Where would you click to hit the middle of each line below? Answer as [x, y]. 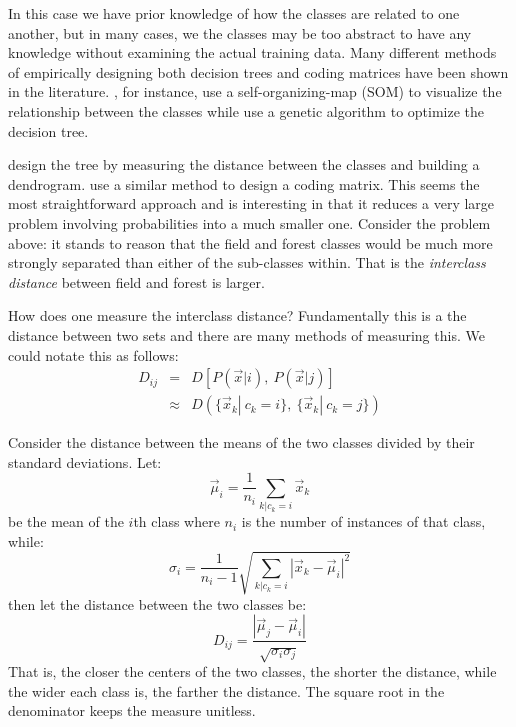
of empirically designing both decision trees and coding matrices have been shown [258, 71]
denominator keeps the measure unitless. [132, 710]
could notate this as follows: [93, 354]
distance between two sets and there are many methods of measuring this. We [246, 334]
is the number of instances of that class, [363, 521]
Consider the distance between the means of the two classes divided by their [241, 442]
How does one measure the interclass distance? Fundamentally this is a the [237, 315]
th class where [176, 521]
